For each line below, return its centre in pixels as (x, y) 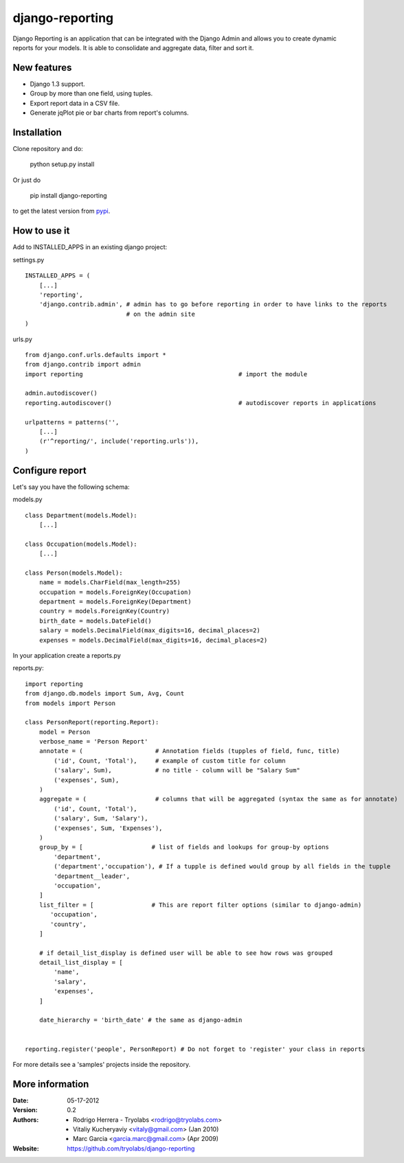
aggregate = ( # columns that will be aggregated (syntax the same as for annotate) (218, 799)
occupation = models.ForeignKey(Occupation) (115, 592)
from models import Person (70, 703)
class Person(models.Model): (74, 573)
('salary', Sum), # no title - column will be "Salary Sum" (177, 770)
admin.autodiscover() (61, 393)
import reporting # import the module (166, 374)
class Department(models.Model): (81, 515)
